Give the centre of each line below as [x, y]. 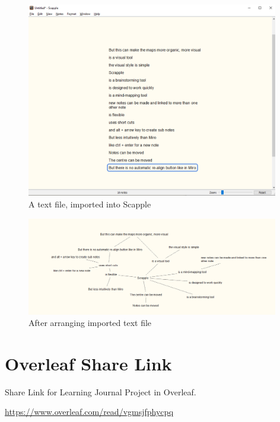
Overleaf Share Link [88, 363]
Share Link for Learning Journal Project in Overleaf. [101, 391]
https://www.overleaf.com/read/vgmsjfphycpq [89, 412]
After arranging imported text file [90, 323]
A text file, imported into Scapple [90, 204]
